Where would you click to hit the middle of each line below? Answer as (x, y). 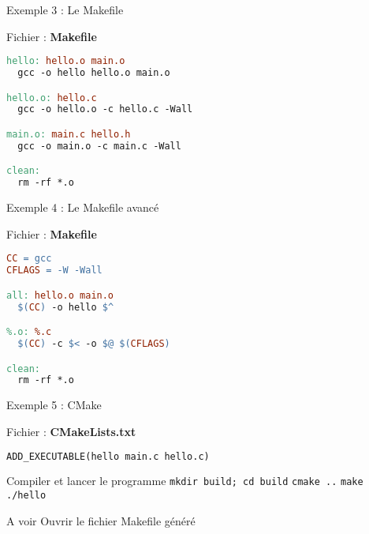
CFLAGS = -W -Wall (54, 271)
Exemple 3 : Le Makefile (65, 9)
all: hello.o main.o (60, 295)
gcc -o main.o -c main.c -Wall (99, 146)
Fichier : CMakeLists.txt (71, 431)
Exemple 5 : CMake (54, 405)
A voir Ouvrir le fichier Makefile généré (101, 520)
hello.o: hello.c (52, 98)
